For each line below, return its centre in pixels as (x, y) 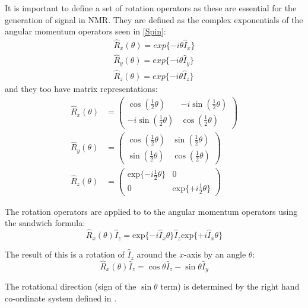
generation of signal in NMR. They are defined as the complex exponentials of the (154, 19)
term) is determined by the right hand (230, 286)
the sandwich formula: (45, 223)
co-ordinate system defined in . (61, 298)
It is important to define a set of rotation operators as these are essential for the (151, 8)
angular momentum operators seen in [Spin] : (85, 31)
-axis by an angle (215, 254)
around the (157, 254)
